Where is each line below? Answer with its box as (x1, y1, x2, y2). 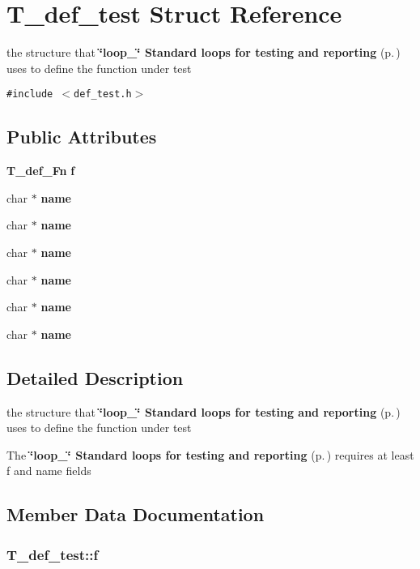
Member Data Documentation (6, 502, 265, 527)
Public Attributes (6, 124, 157, 149)
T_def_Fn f (6, 162, 75, 179)
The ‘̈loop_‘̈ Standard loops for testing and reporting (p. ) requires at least (6, 446, 414, 463)
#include (6, 88, 53, 101)
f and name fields (6, 462, 91, 479)
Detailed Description (6, 365, 184, 390)
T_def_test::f (6, 544, 99, 564)
